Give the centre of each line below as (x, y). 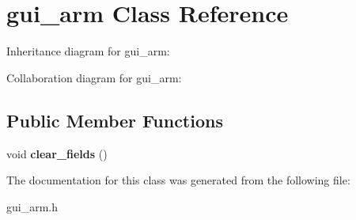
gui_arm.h (32, 206)
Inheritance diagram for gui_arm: (88, 51)
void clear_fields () (57, 153)
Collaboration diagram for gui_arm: (94, 77)
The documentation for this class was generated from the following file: (178, 180)
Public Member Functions (115, 120)
